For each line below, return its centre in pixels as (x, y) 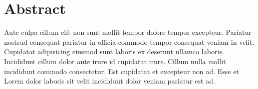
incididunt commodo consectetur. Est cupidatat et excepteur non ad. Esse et (122, 71)
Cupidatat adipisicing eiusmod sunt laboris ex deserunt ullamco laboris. (114, 51)
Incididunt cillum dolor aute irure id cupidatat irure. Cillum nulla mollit (115, 61)
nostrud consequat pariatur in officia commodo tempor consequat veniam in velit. (129, 42)
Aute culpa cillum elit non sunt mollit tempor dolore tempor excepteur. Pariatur (128, 32)
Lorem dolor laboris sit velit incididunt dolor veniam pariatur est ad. (110, 81)
